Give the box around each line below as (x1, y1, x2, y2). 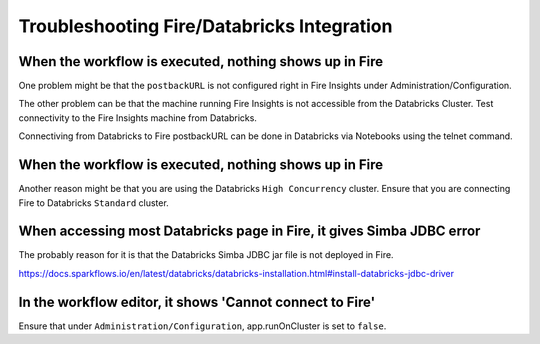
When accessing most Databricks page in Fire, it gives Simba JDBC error (18, 223, 481, 240)
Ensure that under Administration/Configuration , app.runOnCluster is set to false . (18, 320, 387, 332)
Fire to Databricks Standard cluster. (18, 196, 169, 209)
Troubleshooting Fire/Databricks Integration (18, 15, 393, 37)
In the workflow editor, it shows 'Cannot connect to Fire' (18, 293, 376, 310)
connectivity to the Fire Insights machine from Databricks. (18, 111, 257, 124)
